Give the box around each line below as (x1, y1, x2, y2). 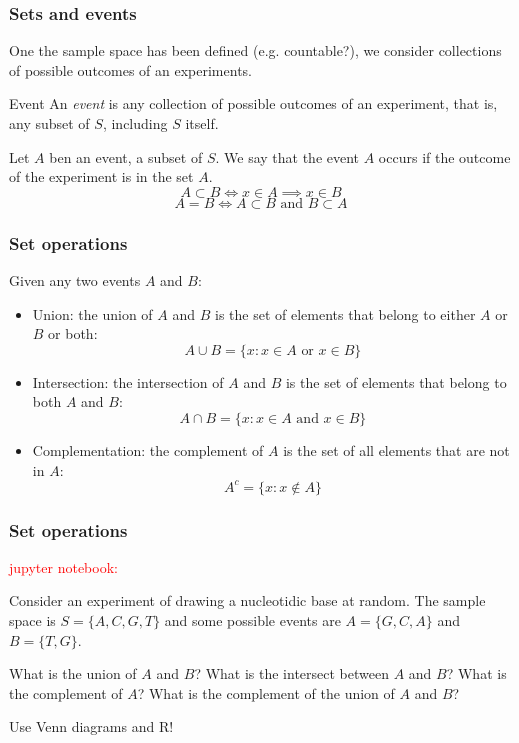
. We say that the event (215, 146, 360, 167)
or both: (48, 323, 98, 344)
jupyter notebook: (9, 556, 118, 577)
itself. (185, 113, 219, 133)
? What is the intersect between (194, 663, 389, 684)
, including (102, 113, 168, 133)
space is (9, 610, 56, 631)
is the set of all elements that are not (283, 439, 510, 460)
